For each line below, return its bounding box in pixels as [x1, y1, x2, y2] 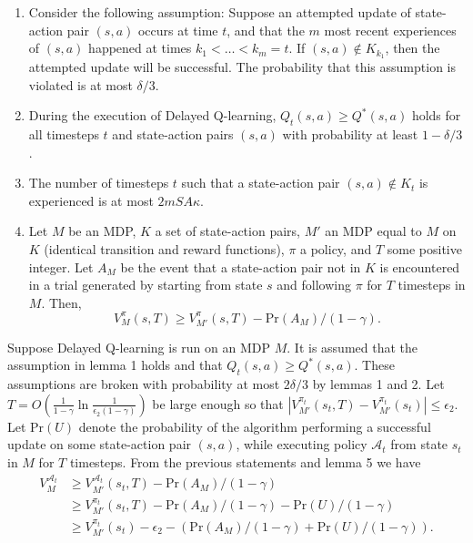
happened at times [88, 38, 192, 57]
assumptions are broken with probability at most [7, 374, 280, 394]
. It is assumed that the [287, 337, 418, 356]
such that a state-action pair [181, 173, 340, 192]
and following [277, 275, 351, 294]
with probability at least [282, 125, 418, 144]
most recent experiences [324, 20, 457, 39]
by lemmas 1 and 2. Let [312, 374, 445, 394]
